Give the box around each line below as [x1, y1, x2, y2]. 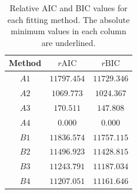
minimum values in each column [11, 25, 126, 37]
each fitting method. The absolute [7, 13, 130, 25]
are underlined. [41, 36, 96, 48]
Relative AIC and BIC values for [9, 2, 128, 14]
